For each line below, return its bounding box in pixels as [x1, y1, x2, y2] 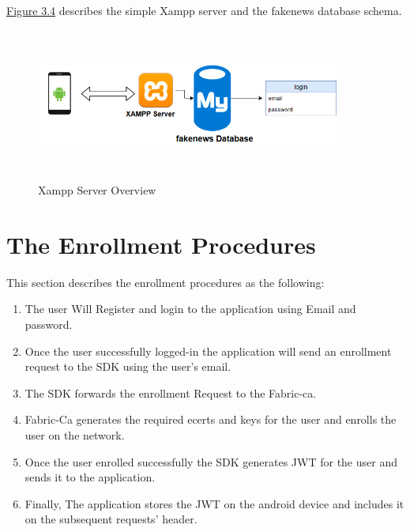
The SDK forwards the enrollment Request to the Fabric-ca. [24, 384, 317, 401]
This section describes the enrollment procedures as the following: [6, 274, 325, 290]
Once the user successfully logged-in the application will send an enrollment [24, 342, 392, 359]
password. [24, 316, 73, 333]
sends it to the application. [24, 469, 156, 485]
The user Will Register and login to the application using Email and [24, 300, 356, 317]
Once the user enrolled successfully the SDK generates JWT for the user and [24, 453, 397, 470]
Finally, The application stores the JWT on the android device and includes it [24, 495, 404, 511]
